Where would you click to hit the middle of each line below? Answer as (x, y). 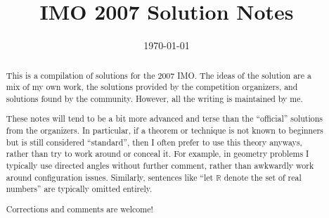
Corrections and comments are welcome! (79, 209)
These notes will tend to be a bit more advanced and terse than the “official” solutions (164, 118)
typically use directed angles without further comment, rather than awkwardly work (160, 165)
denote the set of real (263, 177)
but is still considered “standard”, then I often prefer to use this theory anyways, (154, 142)
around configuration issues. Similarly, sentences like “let (110, 177)
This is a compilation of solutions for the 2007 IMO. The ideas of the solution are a (159, 75)
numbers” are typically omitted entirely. (79, 189)
